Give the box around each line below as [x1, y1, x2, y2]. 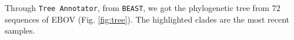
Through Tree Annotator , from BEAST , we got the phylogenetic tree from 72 [5, 2, 280, 13]
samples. [5, 24, 35, 37]
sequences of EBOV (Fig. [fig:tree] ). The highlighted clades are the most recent [5, 13, 289, 25]
